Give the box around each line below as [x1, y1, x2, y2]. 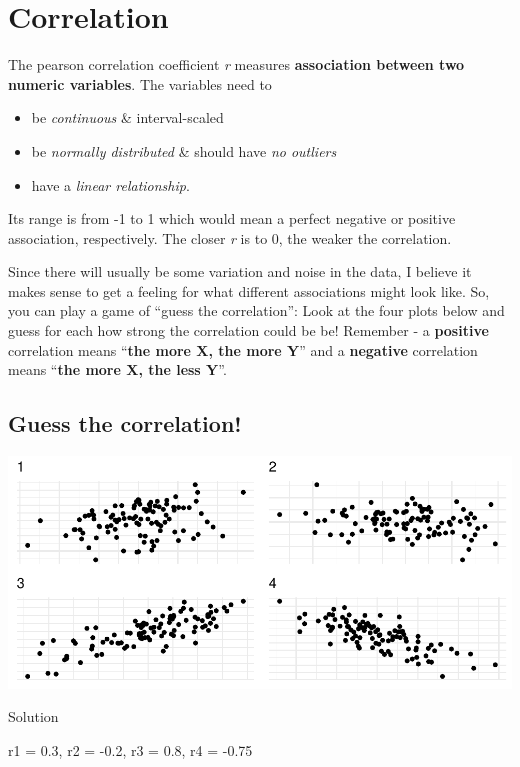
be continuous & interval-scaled [31, 107, 224, 128]
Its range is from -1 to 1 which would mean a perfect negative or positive [8, 208, 456, 229]
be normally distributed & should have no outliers [31, 140, 337, 161]
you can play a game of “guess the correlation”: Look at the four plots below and [8, 300, 505, 321]
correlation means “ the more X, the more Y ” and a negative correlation [8, 339, 478, 360]
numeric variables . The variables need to [8, 73, 272, 94]
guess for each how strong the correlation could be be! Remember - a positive [8, 320, 489, 341]
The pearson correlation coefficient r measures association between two [8, 54, 465, 75]
